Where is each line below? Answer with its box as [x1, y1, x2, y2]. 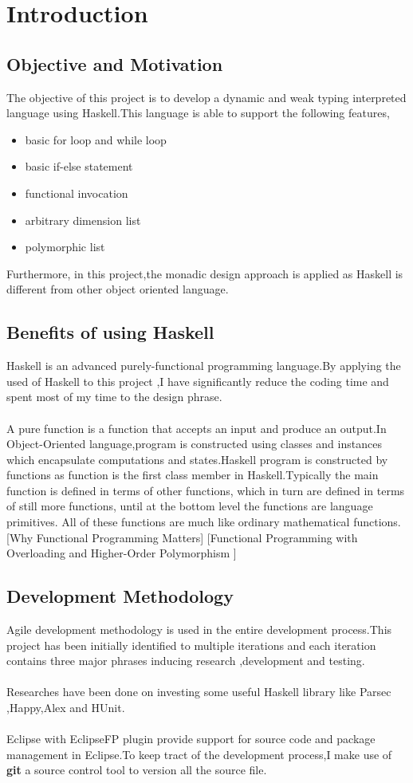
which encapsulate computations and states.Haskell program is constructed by [6, 451, 388, 467]
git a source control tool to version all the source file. [6, 761, 267, 778]
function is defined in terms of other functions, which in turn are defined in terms [6, 482, 405, 498]
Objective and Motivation [6, 51, 223, 76]
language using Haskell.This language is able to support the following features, [6, 104, 390, 121]
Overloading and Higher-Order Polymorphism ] [6, 545, 237, 561]
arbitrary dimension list [25, 211, 141, 228]
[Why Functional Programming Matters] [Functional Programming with [6, 529, 358, 545]
